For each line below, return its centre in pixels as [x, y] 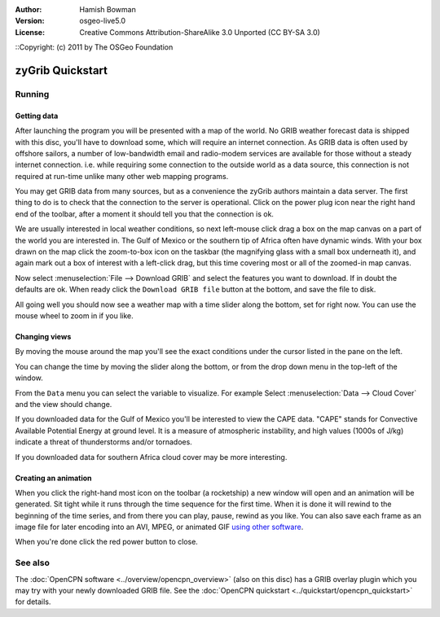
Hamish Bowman [108, 9]
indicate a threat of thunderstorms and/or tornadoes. [104, 442]
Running [32, 94]
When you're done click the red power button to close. [107, 542]
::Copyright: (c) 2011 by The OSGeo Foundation [94, 47]
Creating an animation [54, 478]
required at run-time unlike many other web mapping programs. [122, 176]
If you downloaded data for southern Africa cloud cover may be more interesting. [151, 457]
